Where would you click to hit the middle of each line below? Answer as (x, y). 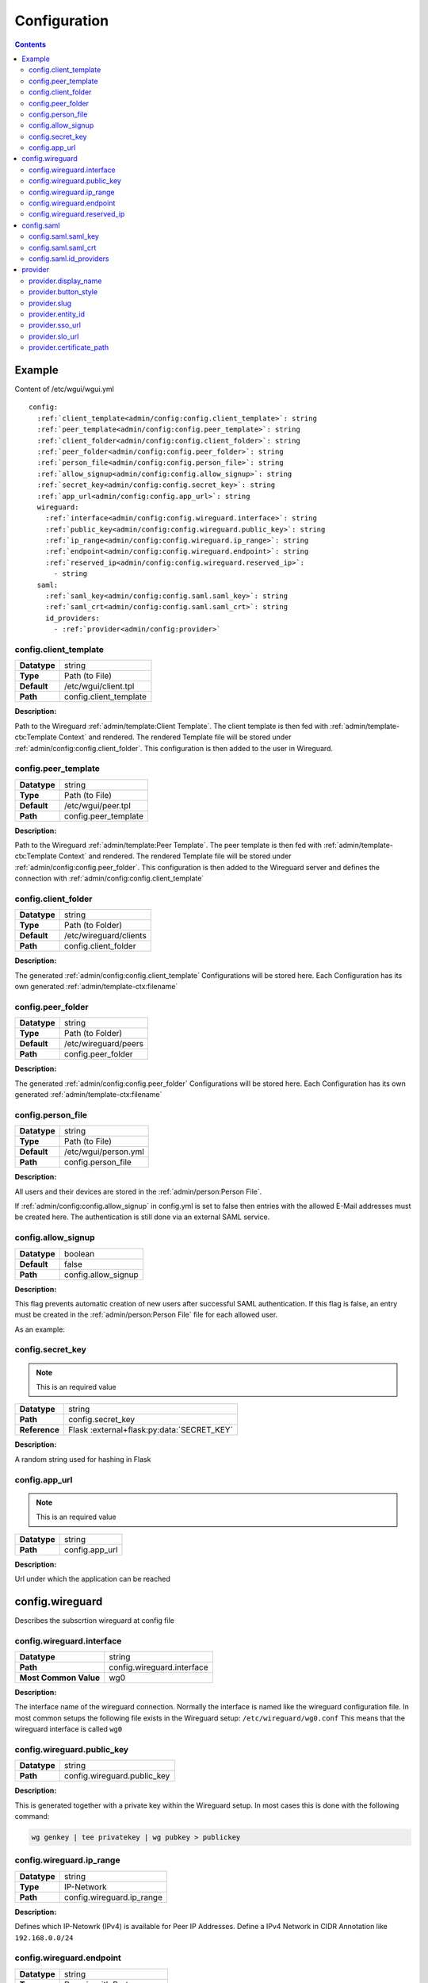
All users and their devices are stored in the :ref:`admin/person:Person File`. (138, 1191)
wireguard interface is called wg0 (69, 1729)
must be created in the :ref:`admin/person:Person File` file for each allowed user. (146, 1315)
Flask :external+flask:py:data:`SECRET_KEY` (151, 1430)
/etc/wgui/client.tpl (99, 686)
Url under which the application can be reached (92, 1578)
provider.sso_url (55, 325)
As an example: (40, 1329)
